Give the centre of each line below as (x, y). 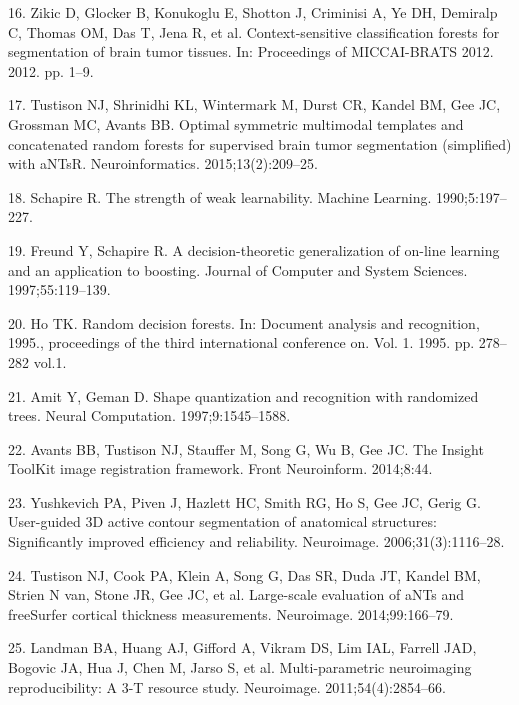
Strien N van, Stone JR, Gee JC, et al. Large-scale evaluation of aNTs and (236, 594)
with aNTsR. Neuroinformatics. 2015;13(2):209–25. (163, 163)
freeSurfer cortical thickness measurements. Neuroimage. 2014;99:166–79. (231, 613)
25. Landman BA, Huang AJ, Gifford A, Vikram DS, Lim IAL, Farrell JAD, (242, 647)
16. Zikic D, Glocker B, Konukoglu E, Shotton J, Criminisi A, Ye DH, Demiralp (253, 12)
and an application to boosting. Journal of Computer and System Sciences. (238, 269)
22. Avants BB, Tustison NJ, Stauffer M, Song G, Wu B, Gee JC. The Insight (246, 448)
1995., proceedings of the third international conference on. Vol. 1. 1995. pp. (241, 342)
